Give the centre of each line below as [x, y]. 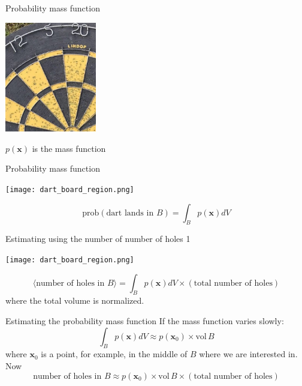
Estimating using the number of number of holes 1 [98, 239]
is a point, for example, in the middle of [114, 354]
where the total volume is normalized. [75, 300]
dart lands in [130, 213]
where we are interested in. [248, 354]
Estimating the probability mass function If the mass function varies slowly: [145, 321]
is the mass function [69, 148]
